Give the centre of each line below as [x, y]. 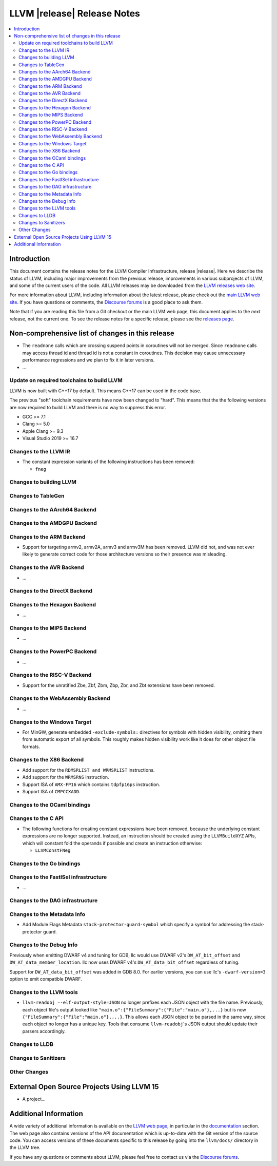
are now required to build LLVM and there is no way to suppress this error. [88, 407]
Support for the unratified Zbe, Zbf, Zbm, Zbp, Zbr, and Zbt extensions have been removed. [119, 685]
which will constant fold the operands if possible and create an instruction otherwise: [112, 843]
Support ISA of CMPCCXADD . [51, 792]
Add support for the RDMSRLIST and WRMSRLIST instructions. [88, 770]
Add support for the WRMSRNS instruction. [66, 777]
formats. [31, 747]
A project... [34, 1099]
